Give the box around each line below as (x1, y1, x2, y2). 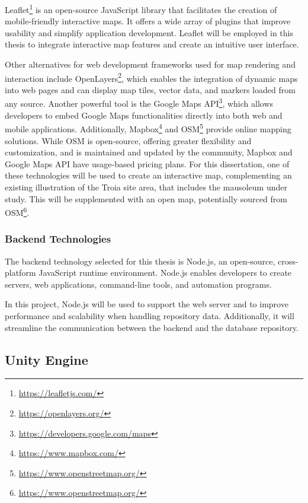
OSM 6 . (5, 205, 30, 218)
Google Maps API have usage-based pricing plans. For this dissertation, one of (5, 157, 290, 170)
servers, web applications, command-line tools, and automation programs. (5, 278, 272, 290)
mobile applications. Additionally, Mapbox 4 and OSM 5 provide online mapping (5, 121, 291, 135)
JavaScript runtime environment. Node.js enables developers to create (38, 266, 292, 279)
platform (5, 266, 36, 279)
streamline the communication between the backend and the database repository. (5, 321, 299, 333)
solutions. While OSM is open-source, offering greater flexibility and (5, 134, 252, 147)
